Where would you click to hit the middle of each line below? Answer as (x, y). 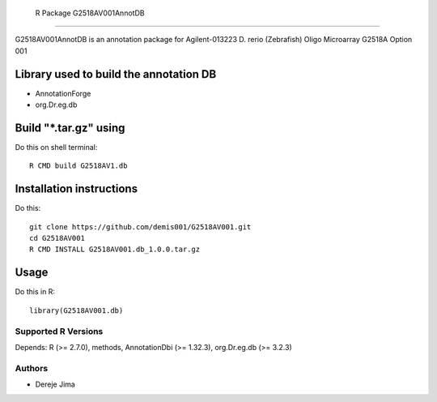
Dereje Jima (55, 384)
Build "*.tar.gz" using (70, 128)
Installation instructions (76, 189)
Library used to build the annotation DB (116, 74)
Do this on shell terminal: (56, 147)
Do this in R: (35, 292)
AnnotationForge (63, 93)
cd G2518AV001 (57, 238)
